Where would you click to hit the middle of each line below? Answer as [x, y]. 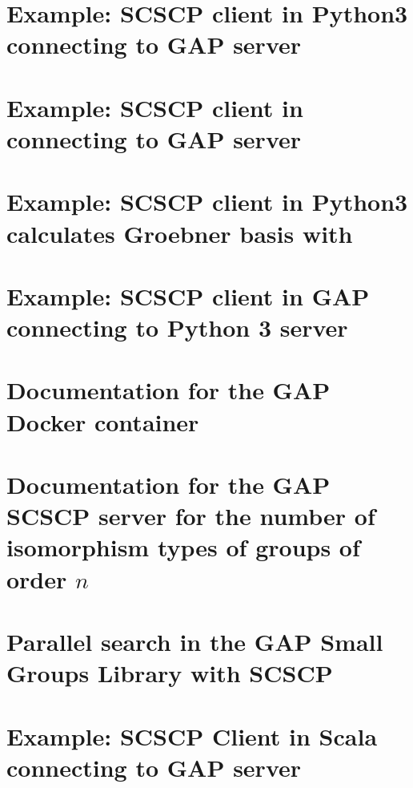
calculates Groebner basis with [180, 233]
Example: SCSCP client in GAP [188, 295]
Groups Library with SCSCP [170, 673]
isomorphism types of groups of [183, 547]
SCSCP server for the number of [191, 516]
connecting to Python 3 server [177, 327]
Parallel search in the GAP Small [195, 641]
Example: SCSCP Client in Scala [192, 735]
